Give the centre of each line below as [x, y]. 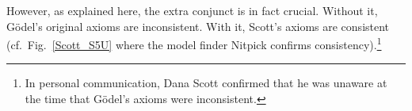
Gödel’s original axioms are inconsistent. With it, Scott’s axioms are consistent [198, 26]
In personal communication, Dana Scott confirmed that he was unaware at [206, 83]
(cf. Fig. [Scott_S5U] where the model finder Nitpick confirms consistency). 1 [194, 43]
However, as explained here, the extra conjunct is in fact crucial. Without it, [192, 10]
